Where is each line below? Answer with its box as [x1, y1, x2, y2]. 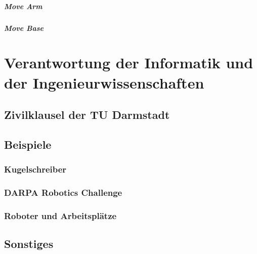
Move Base [4, 22, 44, 33]
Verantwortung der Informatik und [4, 52, 253, 73]
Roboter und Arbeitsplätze [4, 209, 117, 222]
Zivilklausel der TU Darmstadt [4, 107, 170, 122]
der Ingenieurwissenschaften [4, 72, 204, 93]
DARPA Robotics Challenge [4, 186, 122, 199]
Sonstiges [4, 236, 54, 251]
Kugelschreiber [4, 163, 67, 176]
